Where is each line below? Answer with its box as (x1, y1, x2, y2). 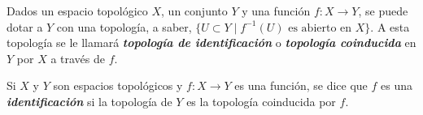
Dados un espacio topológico (7, 2, 148, 19)
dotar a (7, 18, 43, 35)
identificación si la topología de (7, 92, 172, 109)
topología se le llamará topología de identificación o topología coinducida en (7, 34, 416, 51)
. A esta (370, 18, 410, 35)
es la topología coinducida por (186, 92, 336, 109)
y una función (242, 2, 311, 19)
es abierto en (288, 22, 352, 34)
